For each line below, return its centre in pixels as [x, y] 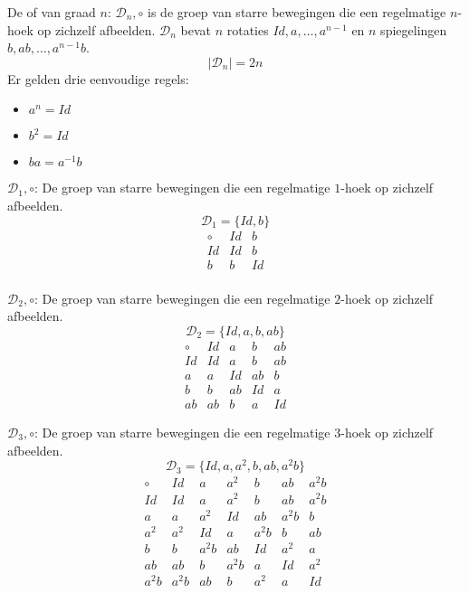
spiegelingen [414, 29]
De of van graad [52, 12]
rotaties [248, 29]
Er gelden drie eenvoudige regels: [98, 78]
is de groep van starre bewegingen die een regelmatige [297, 12]
